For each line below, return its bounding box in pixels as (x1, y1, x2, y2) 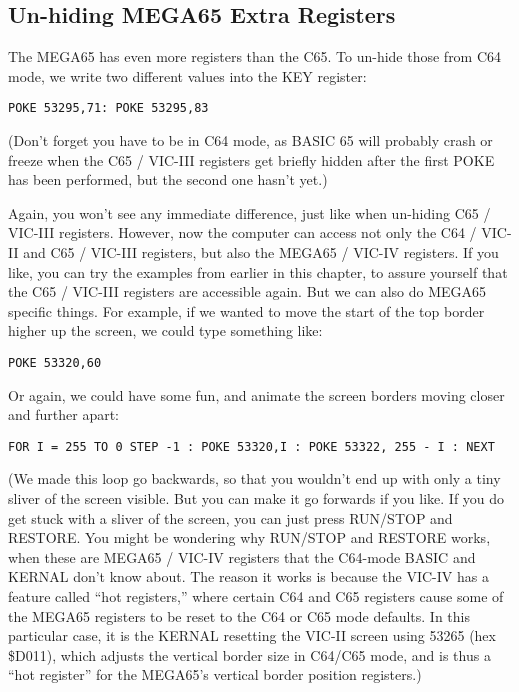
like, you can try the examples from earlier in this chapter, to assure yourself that (8, 261, 508, 282)
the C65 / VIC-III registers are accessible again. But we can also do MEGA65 (8, 281, 487, 302)
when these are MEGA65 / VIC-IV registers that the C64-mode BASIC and (8, 546, 476, 567)
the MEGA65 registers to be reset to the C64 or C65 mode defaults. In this (8, 605, 471, 626)
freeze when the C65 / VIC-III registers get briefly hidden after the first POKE (8, 149, 495, 170)
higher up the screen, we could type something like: (8, 320, 323, 341)
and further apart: (8, 404, 119, 425)
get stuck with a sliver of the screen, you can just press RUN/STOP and (8, 507, 453, 528)
